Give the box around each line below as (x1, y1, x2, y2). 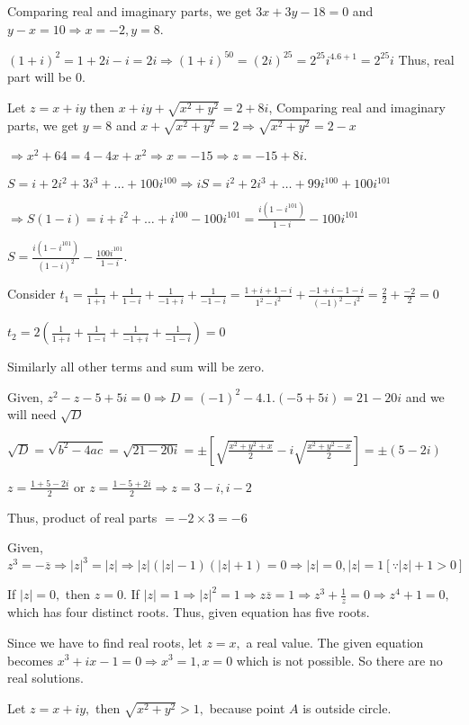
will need (7, 405, 57, 424)
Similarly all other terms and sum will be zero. (7, 357, 265, 376)
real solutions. (7, 668, 84, 687)
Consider (7, 284, 56, 303)
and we (405, 387, 445, 406)
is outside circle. (302, 698, 392, 717)
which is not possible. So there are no (236, 650, 443, 669)
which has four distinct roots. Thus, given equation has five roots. (7, 603, 370, 622)
